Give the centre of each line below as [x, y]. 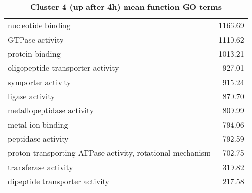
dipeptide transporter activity [59, 181]
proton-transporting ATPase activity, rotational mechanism [109, 153]
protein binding [34, 54]
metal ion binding [38, 124]
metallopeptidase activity [51, 110]
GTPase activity [36, 39]
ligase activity [31, 96]
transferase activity [41, 167]
